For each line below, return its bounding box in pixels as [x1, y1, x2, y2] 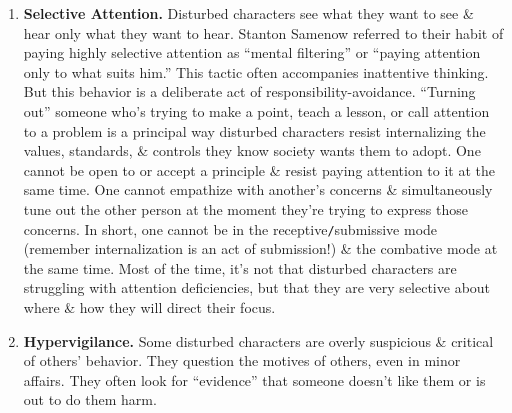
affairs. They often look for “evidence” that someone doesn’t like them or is [23, 369, 486, 390]
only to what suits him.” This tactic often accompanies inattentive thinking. [23, 61, 489, 82]
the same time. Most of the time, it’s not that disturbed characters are [23, 257, 457, 278]
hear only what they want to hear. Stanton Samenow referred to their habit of [23, 22, 504, 43]
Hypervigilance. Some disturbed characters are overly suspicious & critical [23, 330, 494, 351]
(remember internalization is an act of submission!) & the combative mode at [23, 238, 498, 259]
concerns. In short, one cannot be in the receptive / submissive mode [23, 218, 438, 239]
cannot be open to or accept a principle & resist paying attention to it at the [23, 159, 496, 180]
